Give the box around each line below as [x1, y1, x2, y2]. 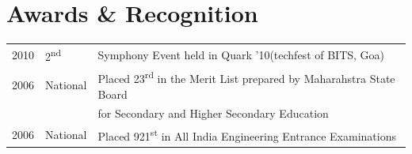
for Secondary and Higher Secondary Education [97, 105, 329, 122]
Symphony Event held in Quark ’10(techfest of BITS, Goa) [97, 46, 385, 62]
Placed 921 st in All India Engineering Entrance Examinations [97, 126, 396, 144]
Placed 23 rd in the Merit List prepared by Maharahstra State [97, 68, 395, 87]
